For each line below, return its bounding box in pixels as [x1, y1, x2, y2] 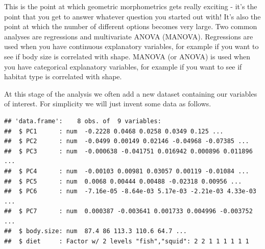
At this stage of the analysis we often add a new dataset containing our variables [4, 88, 257, 99]
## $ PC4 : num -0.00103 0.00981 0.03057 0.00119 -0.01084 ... [4, 167, 249, 175]
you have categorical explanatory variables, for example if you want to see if [4, 61, 242, 72]
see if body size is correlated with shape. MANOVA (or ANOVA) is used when [4, 51, 250, 61]
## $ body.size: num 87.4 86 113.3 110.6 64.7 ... [4, 228, 187, 235]
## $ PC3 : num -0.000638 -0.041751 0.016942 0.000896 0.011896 [4, 147, 253, 155]
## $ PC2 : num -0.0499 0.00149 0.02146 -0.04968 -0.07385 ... [4, 138, 249, 145]
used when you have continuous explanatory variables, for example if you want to [4, 41, 259, 52]
